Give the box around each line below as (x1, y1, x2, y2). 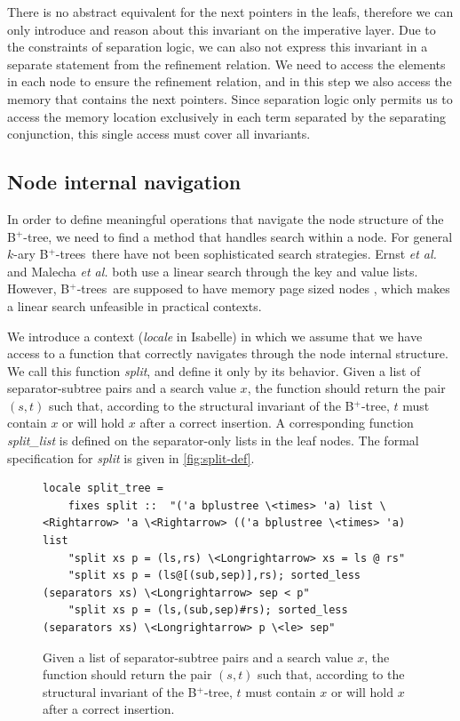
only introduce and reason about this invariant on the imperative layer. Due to (7, 20, 436, 38)
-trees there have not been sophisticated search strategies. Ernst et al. (55, 244, 437, 263)
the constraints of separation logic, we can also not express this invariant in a (7, 37, 428, 56)
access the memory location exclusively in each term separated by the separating (7, 107, 446, 125)
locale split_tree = (43, 482, 164, 495)
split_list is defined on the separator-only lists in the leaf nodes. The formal (7, 431, 419, 450)
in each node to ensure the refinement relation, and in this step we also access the (7, 72, 452, 91)
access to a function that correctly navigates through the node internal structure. (7, 344, 448, 363)
